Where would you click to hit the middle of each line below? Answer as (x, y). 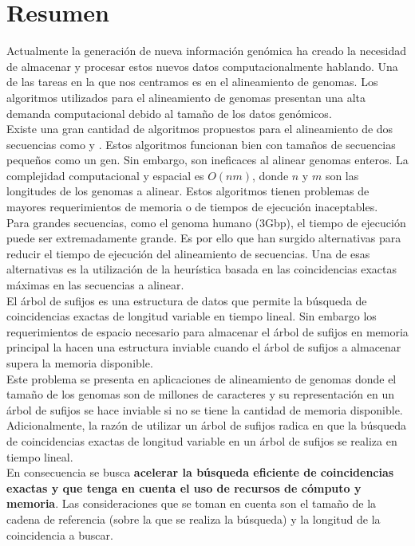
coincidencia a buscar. (60, 534)
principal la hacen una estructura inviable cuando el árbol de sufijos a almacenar (204, 347)
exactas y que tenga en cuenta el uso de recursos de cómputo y (184, 487)
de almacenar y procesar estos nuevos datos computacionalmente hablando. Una (202, 66)
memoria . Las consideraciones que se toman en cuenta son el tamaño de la (192, 503)
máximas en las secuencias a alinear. (95, 285)
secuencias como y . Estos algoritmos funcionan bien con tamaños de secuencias (201, 144)
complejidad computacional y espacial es (105, 175)
